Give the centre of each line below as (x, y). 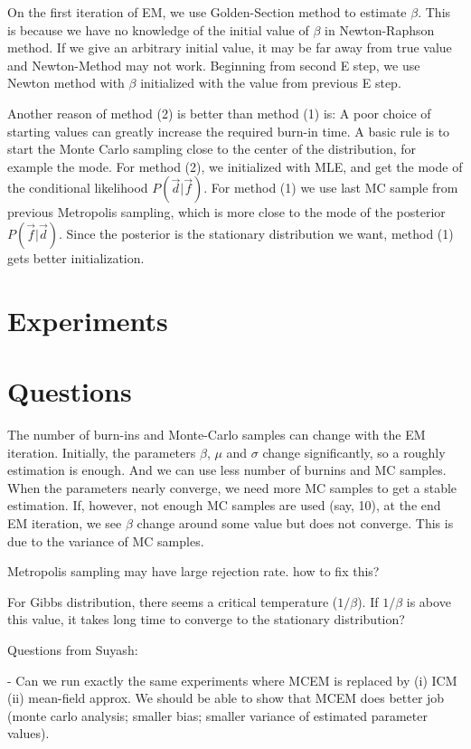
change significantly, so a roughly (354, 452)
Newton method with (66, 83)
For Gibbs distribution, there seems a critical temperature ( (173, 601)
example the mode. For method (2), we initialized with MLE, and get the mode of (235, 166)
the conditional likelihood (78, 188)
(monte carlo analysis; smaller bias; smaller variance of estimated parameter (217, 715)
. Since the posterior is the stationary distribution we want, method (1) (256, 233)
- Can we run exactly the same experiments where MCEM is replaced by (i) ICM (232, 680)
